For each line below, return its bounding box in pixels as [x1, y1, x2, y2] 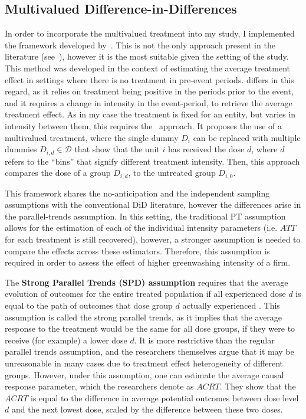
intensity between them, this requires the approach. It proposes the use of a [5, 119, 282, 132]
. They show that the [219, 380, 296, 392]
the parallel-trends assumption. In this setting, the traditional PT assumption [5, 209, 286, 222]
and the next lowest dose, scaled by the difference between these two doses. [11, 403, 283, 415]
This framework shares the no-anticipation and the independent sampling [5, 186, 270, 199]
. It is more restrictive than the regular [134, 333, 275, 346]
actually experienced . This [182, 299, 280, 311]
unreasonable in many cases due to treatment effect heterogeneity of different [5, 356, 284, 369]
